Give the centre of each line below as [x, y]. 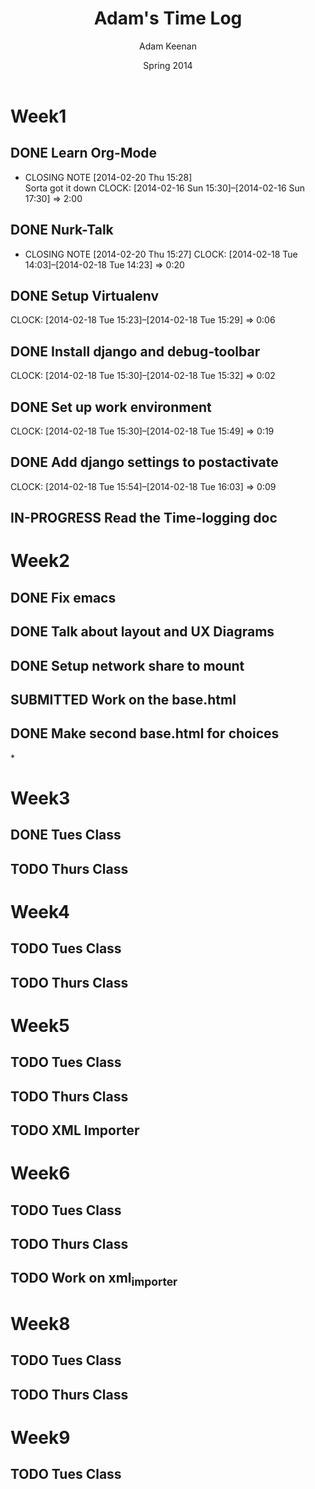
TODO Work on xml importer [94, 1279]
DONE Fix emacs [63, 597]
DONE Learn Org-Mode [84, 153]
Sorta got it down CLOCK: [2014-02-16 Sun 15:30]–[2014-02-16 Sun [165, 188]
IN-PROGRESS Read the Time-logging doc [144, 518]
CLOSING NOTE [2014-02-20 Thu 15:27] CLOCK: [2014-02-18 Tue [161, 254]
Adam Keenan [168, 46]
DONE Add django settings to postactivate [144, 462]
